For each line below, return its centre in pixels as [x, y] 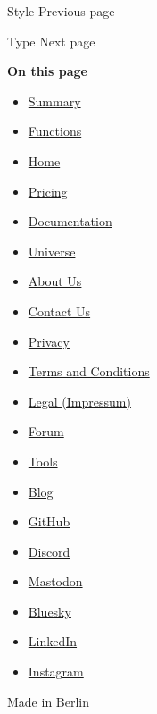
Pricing [48, 191]
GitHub [49, 521]
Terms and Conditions [89, 371]
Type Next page [51, 41]
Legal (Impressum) [79, 401]
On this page [47, 71]
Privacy [49, 341]
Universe [52, 251]
